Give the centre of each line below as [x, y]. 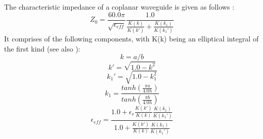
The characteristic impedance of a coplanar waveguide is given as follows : [119, 7]
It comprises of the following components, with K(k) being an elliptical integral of [131, 39]
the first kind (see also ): [42, 48]
